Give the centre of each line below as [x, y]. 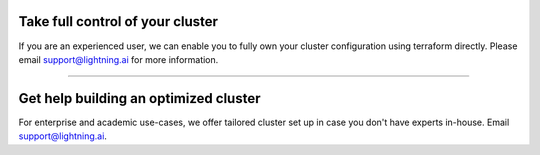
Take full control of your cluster [118, 21]
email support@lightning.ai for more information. [118, 59]
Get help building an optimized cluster [139, 98]
